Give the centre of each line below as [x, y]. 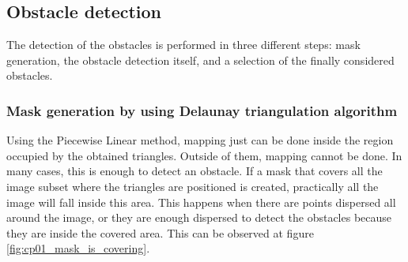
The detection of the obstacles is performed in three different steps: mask [183, 45]
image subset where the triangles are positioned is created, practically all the [193, 186]
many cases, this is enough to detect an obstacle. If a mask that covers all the [195, 171]
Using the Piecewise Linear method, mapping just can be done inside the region [200, 140]
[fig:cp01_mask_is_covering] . [78, 248]
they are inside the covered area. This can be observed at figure [160, 232]
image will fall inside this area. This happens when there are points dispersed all [201, 202]
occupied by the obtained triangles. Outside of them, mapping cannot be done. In [204, 155]
